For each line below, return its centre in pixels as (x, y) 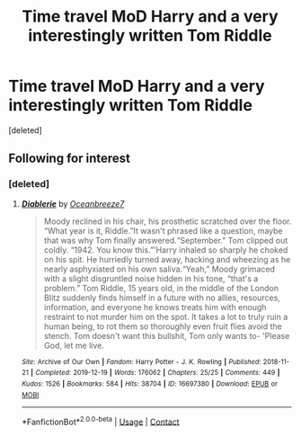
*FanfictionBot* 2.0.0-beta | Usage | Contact (101, 421)
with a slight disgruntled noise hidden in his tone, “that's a (151, 278)
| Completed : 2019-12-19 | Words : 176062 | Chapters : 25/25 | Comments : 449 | (155, 373)
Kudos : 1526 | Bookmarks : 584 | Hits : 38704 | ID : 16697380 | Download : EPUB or (149, 384)
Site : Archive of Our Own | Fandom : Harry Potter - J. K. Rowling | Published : (141, 361)
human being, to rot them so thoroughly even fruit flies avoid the (163, 326)
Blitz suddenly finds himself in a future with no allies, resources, (162, 298)
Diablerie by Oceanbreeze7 (73, 203)
